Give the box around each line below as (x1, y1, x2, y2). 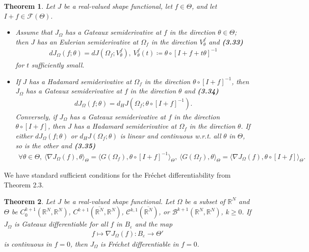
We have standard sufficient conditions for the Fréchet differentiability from (4, 170, 231, 180)
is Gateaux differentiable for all (14, 219, 108, 229)
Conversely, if (15, 111, 57, 121)
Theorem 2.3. (4, 180, 44, 190)
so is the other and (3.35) (15, 140, 96, 150)
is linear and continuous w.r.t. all (120, 130, 221, 140)
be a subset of (184, 196, 225, 206)
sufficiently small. (31, 59, 84, 69)
